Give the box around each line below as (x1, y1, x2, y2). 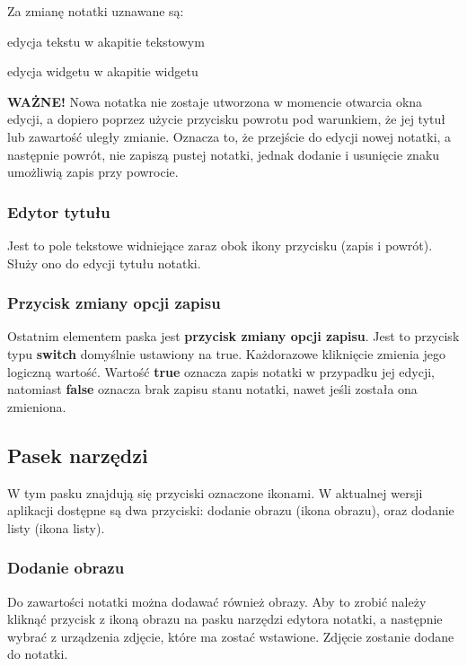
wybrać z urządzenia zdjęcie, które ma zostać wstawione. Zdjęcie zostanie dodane (7, 627, 454, 645)
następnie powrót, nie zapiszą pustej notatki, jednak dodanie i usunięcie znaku (7, 145, 440, 163)
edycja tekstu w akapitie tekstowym (7, 31, 205, 50)
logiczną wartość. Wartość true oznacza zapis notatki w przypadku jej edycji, (7, 362, 435, 381)
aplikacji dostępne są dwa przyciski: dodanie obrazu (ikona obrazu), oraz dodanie (7, 501, 454, 520)
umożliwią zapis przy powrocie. (7, 162, 179, 181)
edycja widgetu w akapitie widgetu (7, 62, 198, 81)
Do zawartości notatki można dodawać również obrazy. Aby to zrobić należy (7, 592, 427, 610)
